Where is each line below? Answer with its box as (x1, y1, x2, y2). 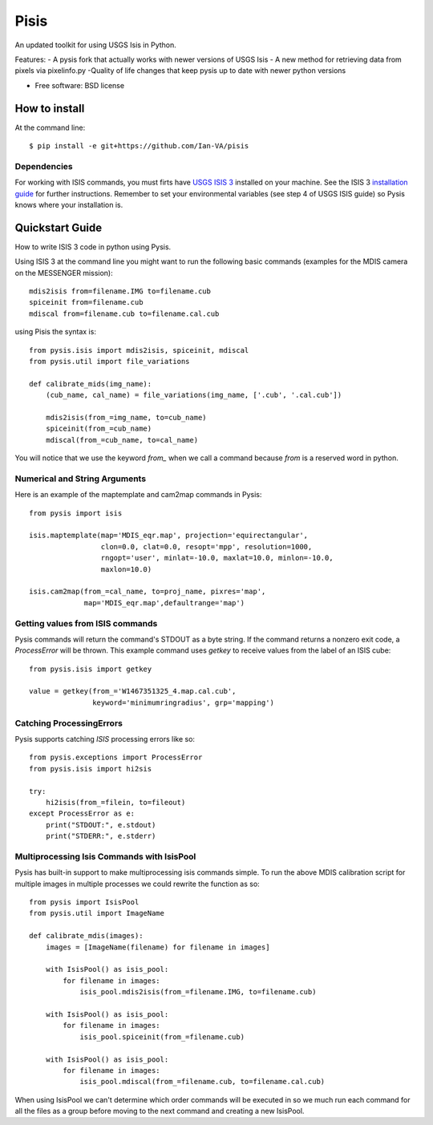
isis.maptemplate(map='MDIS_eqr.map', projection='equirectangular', (29, 531, 309, 540)
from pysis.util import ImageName (29, 908, 164, 918)
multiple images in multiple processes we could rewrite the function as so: (14, 879, 260, 888)
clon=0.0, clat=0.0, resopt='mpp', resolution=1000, (100, 542, 313, 551)
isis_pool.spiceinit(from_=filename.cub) (79, 1032, 245, 1042)
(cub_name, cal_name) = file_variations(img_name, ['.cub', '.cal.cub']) (45, 391, 342, 400)
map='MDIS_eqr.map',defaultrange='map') (83, 598, 245, 607)
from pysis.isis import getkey (29, 664, 152, 674)
